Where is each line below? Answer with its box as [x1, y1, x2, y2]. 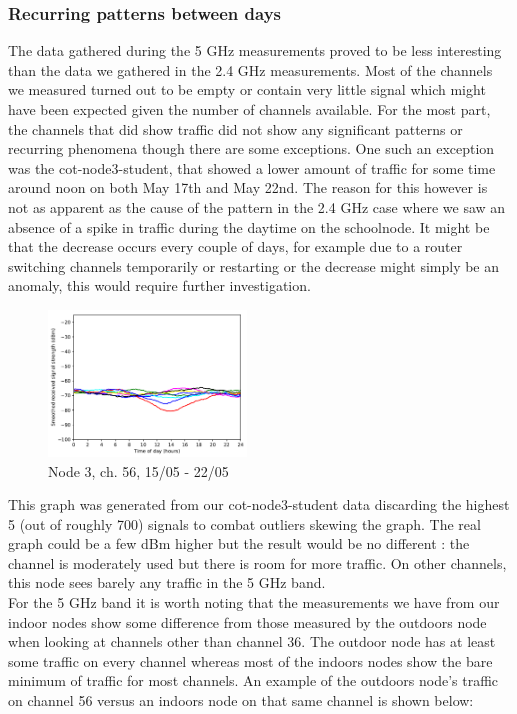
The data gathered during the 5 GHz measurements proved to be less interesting [8, 40, 502, 61]
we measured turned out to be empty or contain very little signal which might [8, 79, 486, 100]
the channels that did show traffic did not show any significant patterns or [8, 118, 463, 139]
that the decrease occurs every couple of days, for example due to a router [8, 236, 463, 257]
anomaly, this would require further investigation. [8, 275, 311, 296]
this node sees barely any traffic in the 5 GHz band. [8, 572, 326, 593]
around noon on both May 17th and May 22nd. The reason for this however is [8, 177, 488, 198]
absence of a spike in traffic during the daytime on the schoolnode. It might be [8, 216, 490, 237]
